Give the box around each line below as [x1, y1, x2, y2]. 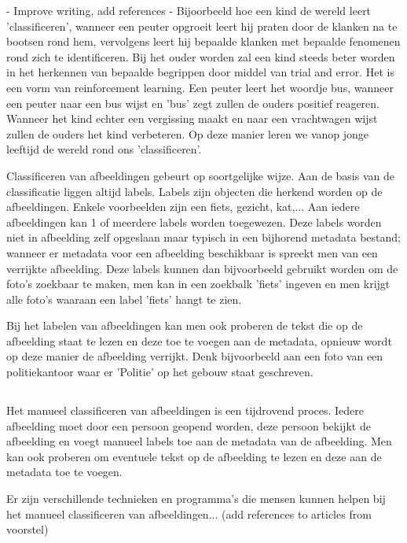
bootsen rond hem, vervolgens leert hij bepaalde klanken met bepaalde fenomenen [6, 33, 401, 50]
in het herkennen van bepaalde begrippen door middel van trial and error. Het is [6, 64, 394, 80]
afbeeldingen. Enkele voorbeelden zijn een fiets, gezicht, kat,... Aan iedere [6, 198, 360, 215]
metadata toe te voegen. [6, 464, 123, 480]
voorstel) [6, 521, 49, 537]
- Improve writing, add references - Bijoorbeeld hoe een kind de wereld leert [6, 2, 372, 18]
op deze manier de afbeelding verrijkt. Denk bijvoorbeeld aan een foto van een [6, 348, 383, 364]
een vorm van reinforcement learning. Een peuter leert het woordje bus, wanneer [6, 79, 394, 95]
